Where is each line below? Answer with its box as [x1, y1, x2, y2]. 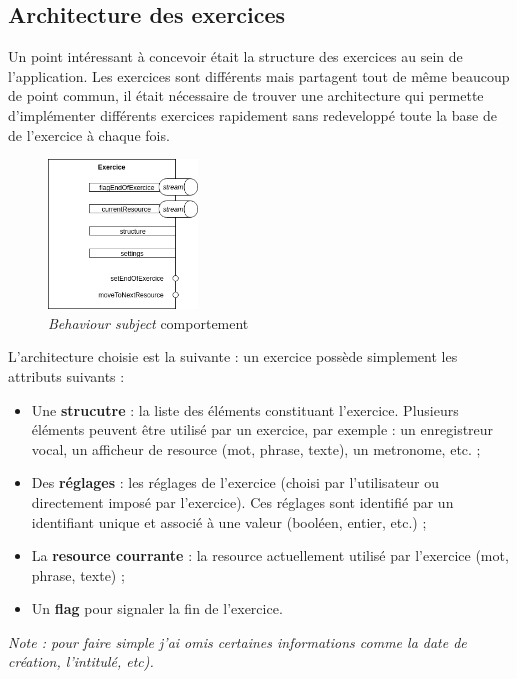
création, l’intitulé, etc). [8, 651, 154, 672]
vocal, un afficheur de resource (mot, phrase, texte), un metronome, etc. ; [31, 438, 481, 459]
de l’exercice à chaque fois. [8, 124, 170, 145]
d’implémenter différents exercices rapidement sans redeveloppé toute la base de [8, 104, 497, 125]
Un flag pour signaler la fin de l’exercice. [31, 598, 283, 619]
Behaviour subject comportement [48, 312, 249, 333]
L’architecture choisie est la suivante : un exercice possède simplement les [8, 346, 458, 367]
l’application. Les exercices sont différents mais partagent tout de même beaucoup [8, 65, 510, 86]
